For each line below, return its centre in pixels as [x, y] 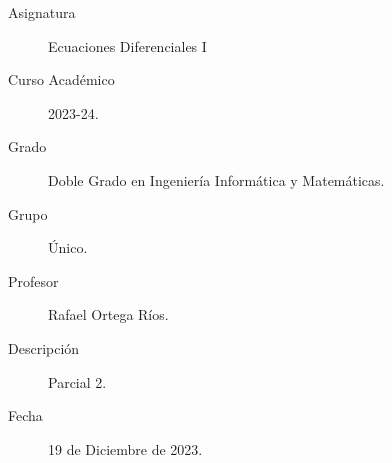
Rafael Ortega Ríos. [108, 314]
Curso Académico [61, 79]
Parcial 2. [77, 381]
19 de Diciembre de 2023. [125, 448]
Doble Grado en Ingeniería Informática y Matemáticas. [216, 179]
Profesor [33, 280]
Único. [68, 247]
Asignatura [42, 12]
